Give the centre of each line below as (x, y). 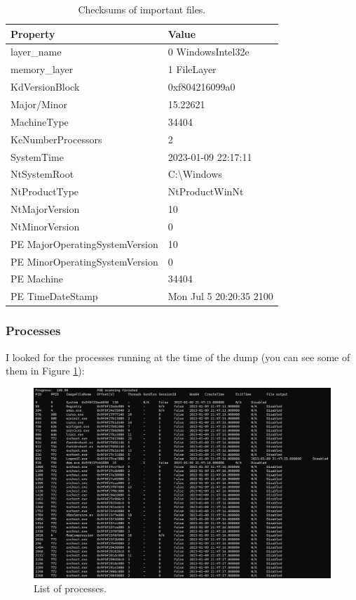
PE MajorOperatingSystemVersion (84, 243)
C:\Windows (195, 174)
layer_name (36, 52)
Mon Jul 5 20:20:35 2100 (220, 296)
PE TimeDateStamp (54, 296)
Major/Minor (39, 104)
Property (33, 33)
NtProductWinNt (206, 191)
